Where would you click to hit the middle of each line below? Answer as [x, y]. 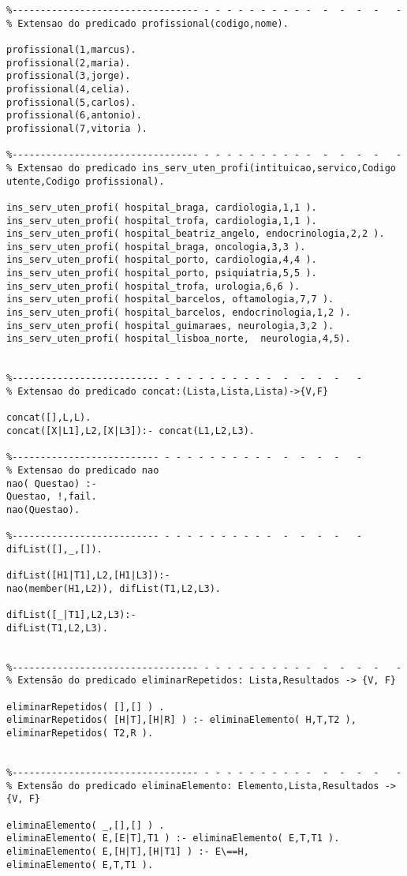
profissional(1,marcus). [71, 49]
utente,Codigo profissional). [86, 181]
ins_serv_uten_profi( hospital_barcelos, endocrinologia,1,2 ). [179, 313]
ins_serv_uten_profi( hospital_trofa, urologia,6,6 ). [153, 286]
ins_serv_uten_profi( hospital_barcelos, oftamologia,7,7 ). [170, 299]
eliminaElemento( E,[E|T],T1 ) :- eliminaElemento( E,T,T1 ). [173, 839]
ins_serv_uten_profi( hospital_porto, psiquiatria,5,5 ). [162, 273]
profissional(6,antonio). [74, 116]
